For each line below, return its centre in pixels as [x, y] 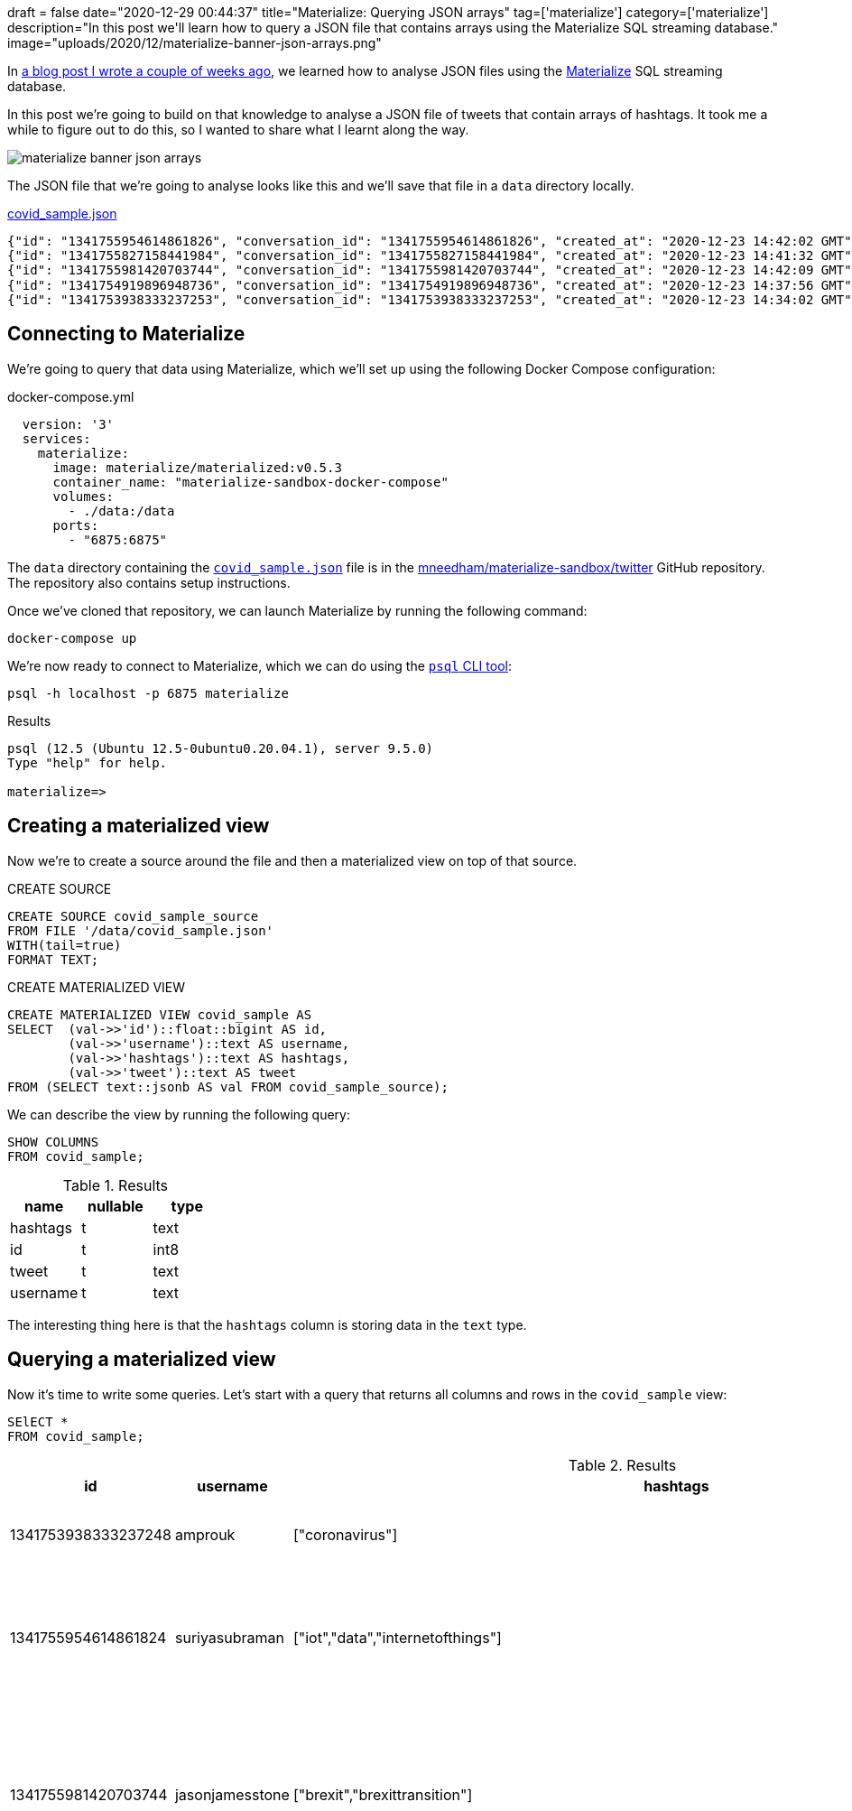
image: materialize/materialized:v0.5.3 [197, 467]
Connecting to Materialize [126, 334]
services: [56, 438]
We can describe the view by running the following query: [179, 1114]
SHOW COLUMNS [53, 1142]
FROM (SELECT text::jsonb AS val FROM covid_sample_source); [228, 1087]
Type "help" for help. [88, 762]
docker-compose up [72, 638]
